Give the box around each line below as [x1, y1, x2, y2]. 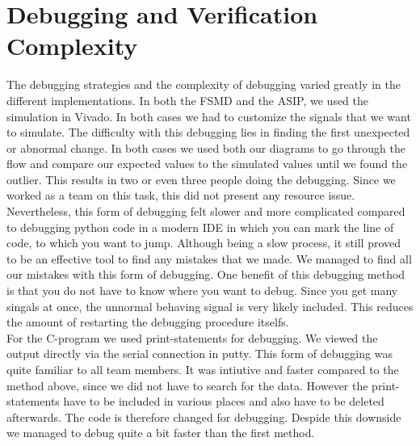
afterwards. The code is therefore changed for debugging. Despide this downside [6, 408, 401, 425]
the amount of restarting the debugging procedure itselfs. [6, 313, 289, 330]
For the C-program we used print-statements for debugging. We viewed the [6, 329, 378, 346]
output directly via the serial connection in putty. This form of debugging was [6, 345, 393, 362]
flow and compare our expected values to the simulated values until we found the [6, 155, 408, 172]
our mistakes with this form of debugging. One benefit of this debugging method [6, 266, 405, 283]
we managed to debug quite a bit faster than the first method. [6, 424, 315, 441]
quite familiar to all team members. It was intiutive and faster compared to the [6, 361, 399, 377]
